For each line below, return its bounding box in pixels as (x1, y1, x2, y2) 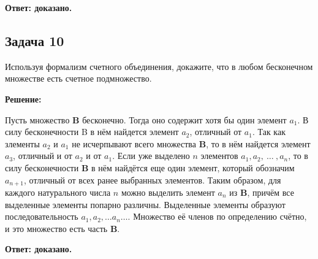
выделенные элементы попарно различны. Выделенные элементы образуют (5, 198, 286, 211)
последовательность (5, 210, 78, 223)
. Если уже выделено (112, 149, 190, 162)
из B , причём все (229, 186, 294, 198)
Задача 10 (5, 31, 64, 50)
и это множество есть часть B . (5, 222, 120, 234)
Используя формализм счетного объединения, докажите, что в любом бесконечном (5, 60, 313, 72)
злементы (5, 137, 40, 150)
